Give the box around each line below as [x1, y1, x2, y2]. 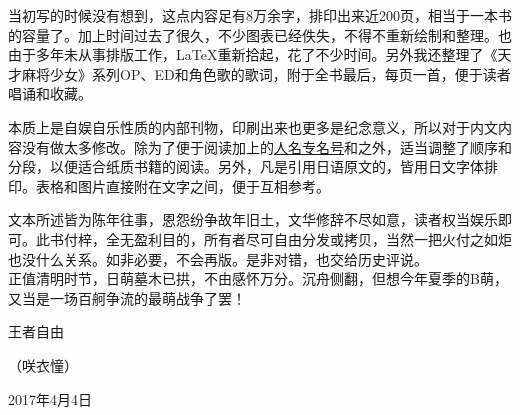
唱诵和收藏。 [8, 83, 92, 104]
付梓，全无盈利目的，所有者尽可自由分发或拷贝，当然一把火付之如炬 [63, 228, 512, 249]
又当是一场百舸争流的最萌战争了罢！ [8, 287, 246, 308]
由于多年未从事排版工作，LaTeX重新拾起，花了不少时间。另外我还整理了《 [8, 44, 498, 65]
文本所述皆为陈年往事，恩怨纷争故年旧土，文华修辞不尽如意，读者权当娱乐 [8, 209, 498, 230]
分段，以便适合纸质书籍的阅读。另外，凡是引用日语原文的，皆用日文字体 [8, 156, 484, 177]
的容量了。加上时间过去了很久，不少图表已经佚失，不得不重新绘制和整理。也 [8, 24, 512, 45]
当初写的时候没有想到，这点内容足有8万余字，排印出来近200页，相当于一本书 [8, 5, 512, 25]
